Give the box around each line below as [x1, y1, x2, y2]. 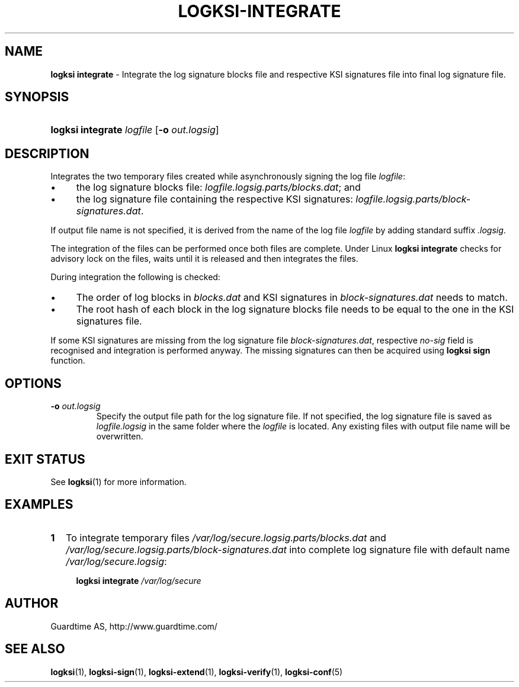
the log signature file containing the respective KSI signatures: [76, 193, 353, 206]
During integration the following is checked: [50, 272, 220, 282]
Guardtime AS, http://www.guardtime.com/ [50, 621, 217, 631]
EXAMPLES [5, 497, 73, 512]
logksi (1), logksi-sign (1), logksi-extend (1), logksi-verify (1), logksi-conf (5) [50, 666, 343, 677]
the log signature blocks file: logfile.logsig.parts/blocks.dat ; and [76, 181, 361, 194]
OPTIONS [5, 375, 62, 391]
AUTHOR [5, 596, 59, 611]
